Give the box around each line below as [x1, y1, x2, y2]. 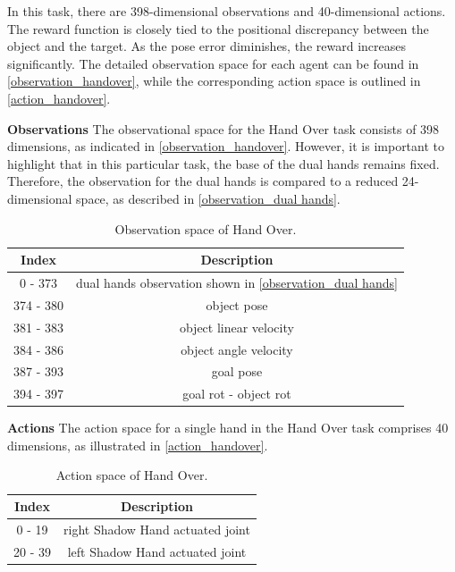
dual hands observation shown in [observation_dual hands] [76, 273, 398, 291]
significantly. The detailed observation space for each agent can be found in [7, 54, 419, 72]
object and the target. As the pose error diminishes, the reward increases [7, 37, 406, 55]
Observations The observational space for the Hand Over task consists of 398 [7, 119, 440, 138]
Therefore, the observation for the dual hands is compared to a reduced [7, 172, 399, 190]
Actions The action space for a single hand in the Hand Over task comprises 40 [7, 418, 449, 437]
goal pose [211, 362, 263, 381]
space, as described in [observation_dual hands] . [76, 189, 341, 207]
